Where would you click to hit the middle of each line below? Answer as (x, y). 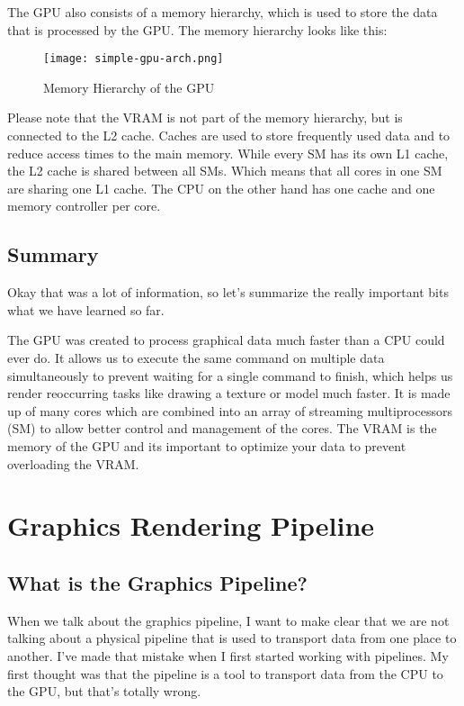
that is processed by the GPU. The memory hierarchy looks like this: (197, 29)
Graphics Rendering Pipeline (191, 525)
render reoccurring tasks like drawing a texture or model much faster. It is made (229, 393)
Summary (53, 254)
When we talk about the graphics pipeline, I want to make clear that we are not (228, 620)
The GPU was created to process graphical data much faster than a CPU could (226, 340)
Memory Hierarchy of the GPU (129, 87)
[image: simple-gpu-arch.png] (134, 59)
